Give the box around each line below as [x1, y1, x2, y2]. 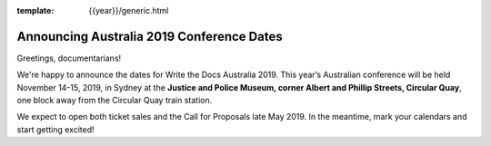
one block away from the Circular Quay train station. [16, 95, 213, 106]
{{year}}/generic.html [88, 5, 169, 15]
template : [16, 5, 55, 15]
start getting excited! [16, 123, 95, 135]
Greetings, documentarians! [16, 53, 122, 63]
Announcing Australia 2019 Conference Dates [16, 28, 283, 44]
